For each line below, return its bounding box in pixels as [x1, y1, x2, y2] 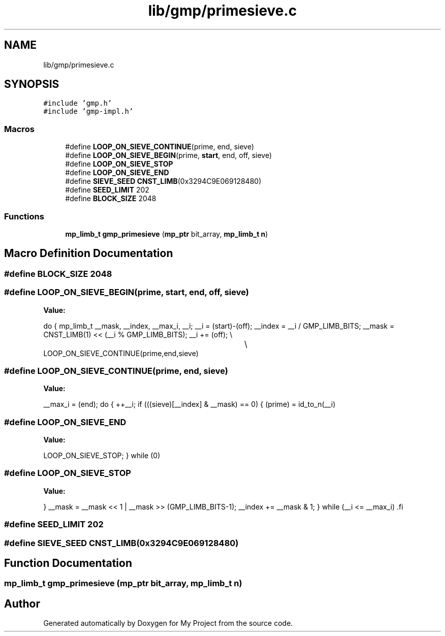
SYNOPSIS [4, 78, 59, 91]
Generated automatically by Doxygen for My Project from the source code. [43, 619, 293, 628]
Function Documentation [4, 556, 132, 569]
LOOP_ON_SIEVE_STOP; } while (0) [43, 451, 161, 460]
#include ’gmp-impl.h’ [43, 107, 134, 116]
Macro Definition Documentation [4, 247, 173, 260]
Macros [4, 123, 35, 134]
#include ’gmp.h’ [43, 99, 112, 108]
